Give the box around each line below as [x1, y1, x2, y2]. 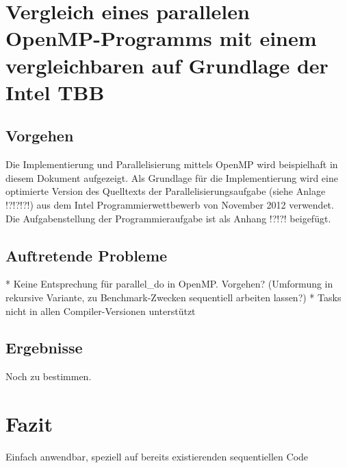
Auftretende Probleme [5, 244, 168, 266]
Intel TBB [5, 78, 105, 106]
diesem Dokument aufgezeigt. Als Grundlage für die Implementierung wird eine [5, 170, 338, 185]
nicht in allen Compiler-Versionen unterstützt [5, 303, 196, 318]
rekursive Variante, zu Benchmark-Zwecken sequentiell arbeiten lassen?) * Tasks [5, 290, 342, 304]
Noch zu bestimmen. [5, 369, 92, 384]
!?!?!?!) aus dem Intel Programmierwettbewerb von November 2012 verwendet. [5, 197, 334, 211]
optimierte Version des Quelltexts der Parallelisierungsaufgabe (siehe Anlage [5, 184, 326, 198]
